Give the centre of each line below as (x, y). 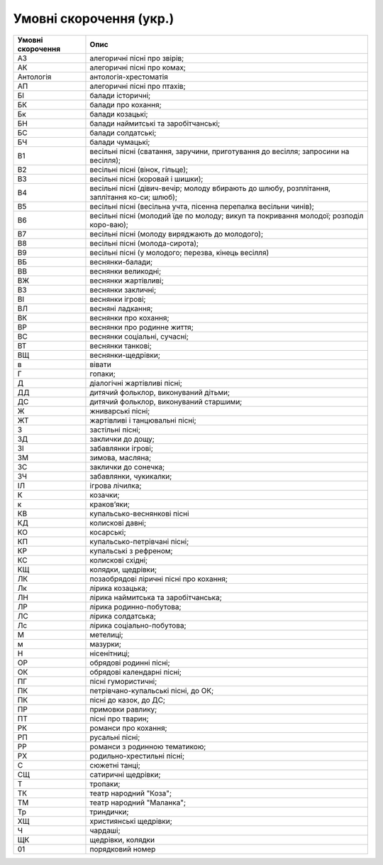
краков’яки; (110, 504)
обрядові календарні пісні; (136, 672)
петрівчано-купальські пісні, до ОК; (152, 690)
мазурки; (106, 644)
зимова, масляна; (121, 457)
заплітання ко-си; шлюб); (133, 197)
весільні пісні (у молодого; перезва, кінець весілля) (179, 252)
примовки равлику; (123, 709)
